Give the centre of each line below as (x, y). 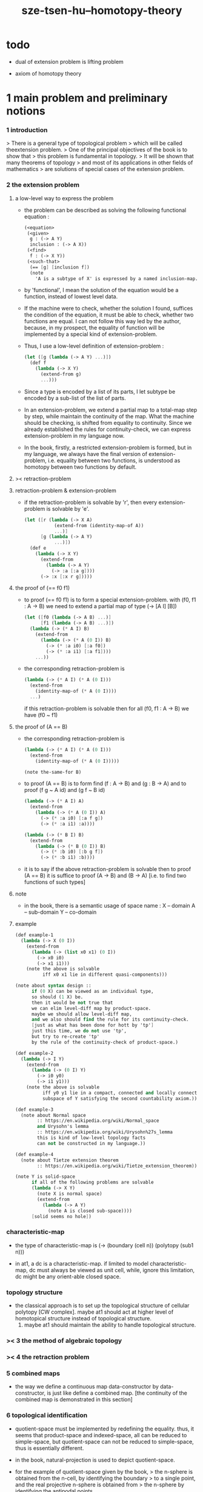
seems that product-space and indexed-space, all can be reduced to (101, 1435)
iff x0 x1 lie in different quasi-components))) (105, 975)
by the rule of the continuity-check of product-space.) (105, 1042)
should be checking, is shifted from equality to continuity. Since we (108, 422)
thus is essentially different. (49, 1448)
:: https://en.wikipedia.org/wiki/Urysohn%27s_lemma (105, 1132)
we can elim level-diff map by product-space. (91, 1008)
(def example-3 (34, 1109)
